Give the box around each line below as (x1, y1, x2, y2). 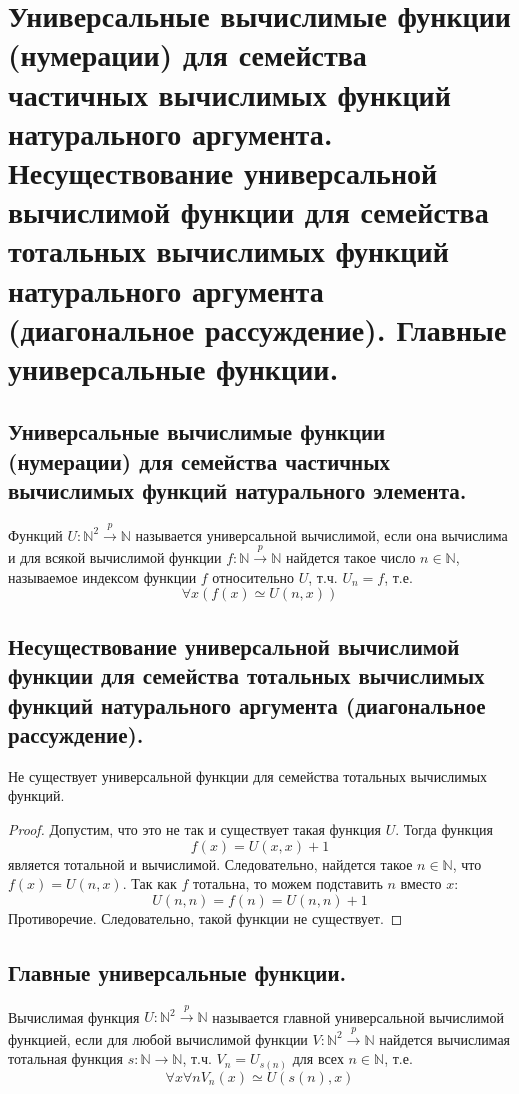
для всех (292, 1048, 344, 1069)
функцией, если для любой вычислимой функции (8, 1028, 308, 1049)
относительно (212, 566, 295, 587)
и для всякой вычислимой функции (8, 547, 222, 568)
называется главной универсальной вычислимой (212, 1006, 504, 1027)
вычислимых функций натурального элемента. (8, 475, 467, 506)
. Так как (122, 873, 177, 894)
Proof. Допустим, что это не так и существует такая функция (8, 818, 382, 839)
